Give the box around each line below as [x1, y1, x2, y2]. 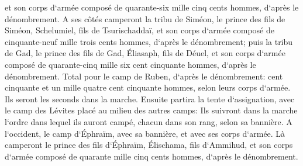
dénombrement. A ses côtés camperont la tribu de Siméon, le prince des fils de [5, 12, 285, 25]
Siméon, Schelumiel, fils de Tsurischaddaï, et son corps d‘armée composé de [5, 24, 274, 36]
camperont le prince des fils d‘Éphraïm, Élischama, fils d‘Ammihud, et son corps [5, 139, 293, 151]
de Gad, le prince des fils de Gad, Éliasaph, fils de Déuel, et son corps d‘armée [5, 47, 285, 59]
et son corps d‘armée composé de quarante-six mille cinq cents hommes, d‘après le [5, 1, 299, 13]
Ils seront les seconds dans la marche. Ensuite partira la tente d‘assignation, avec [5, 92, 295, 105]
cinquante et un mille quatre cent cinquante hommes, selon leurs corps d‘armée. [5, 81, 291, 94]
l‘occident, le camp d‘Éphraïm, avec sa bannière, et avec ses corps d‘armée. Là [5, 127, 285, 139]
